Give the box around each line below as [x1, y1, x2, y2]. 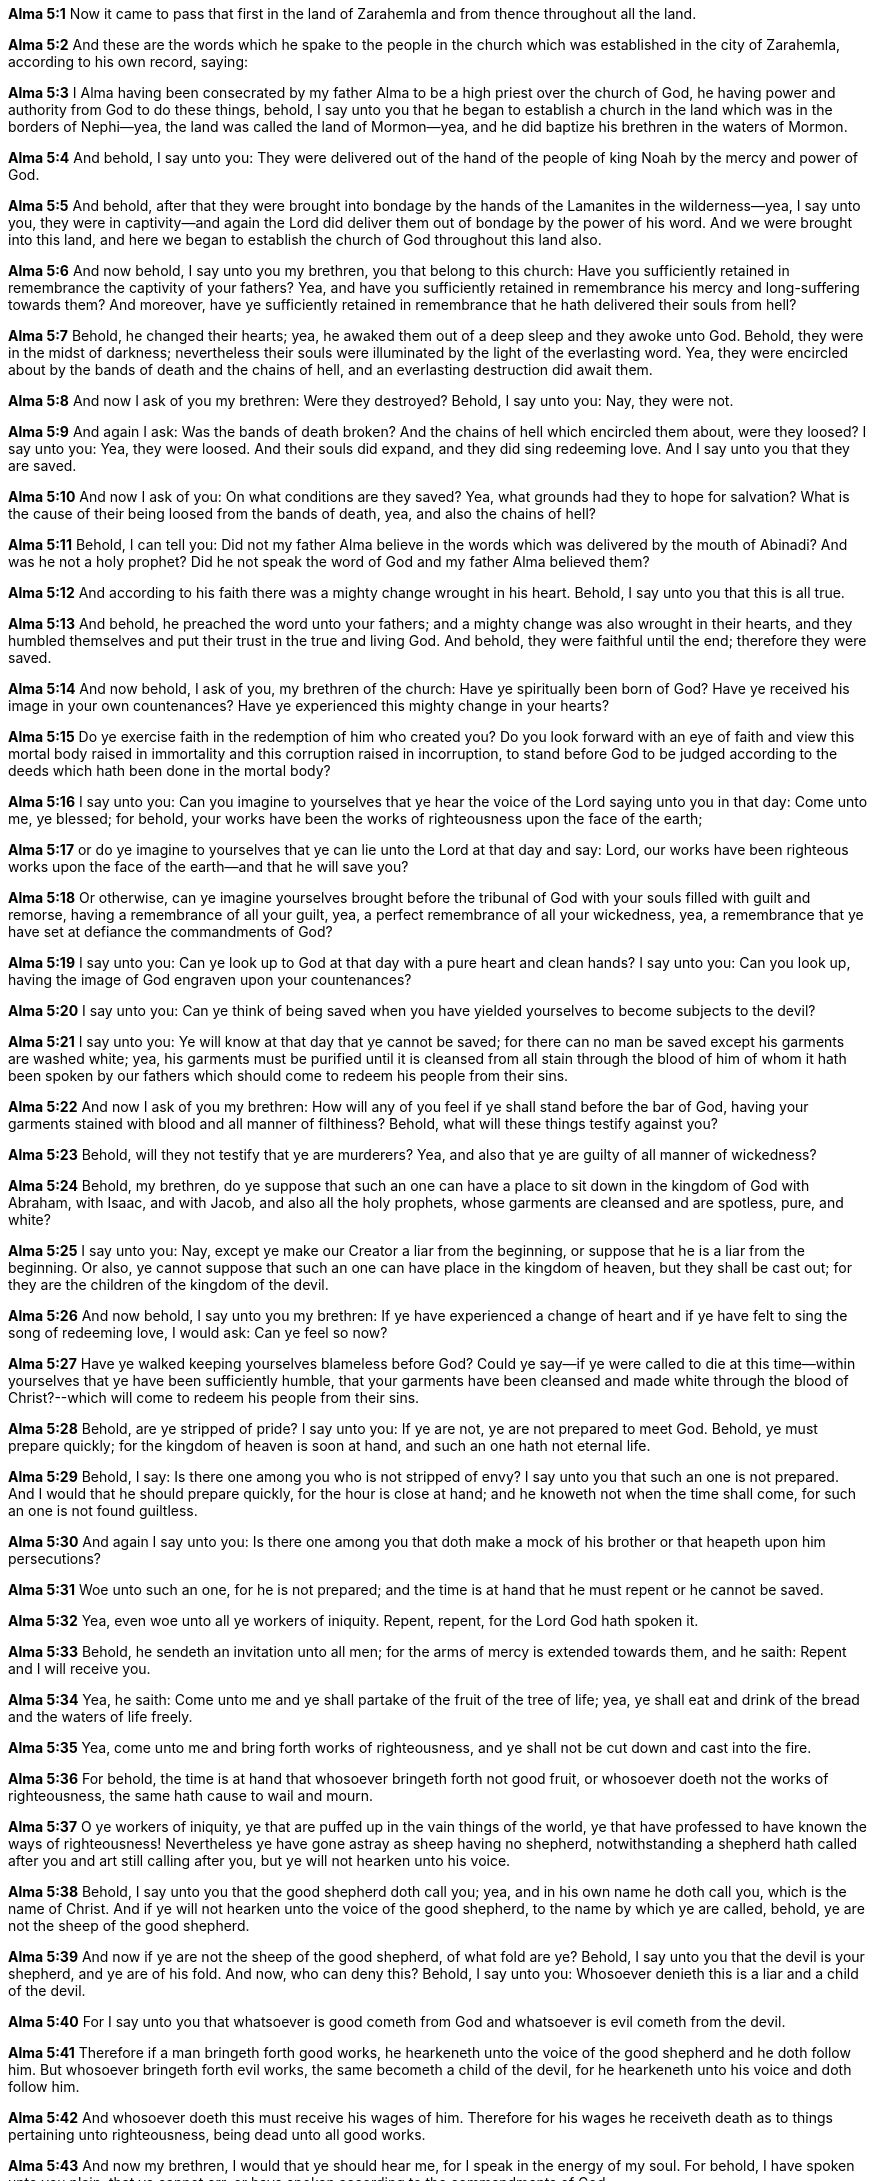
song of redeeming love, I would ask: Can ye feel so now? [8, 1324, 388, 1341]
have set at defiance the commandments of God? [8, 923, 333, 940]
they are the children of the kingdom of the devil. [8, 1276, 329, 1293]
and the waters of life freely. [8, 1708, 193, 1725]
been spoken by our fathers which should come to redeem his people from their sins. [8, 1067, 569, 1084]
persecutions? [8, 1550, 102, 1567]
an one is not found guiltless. [8, 1502, 198, 1519]
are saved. [8, 457, 77, 474]
